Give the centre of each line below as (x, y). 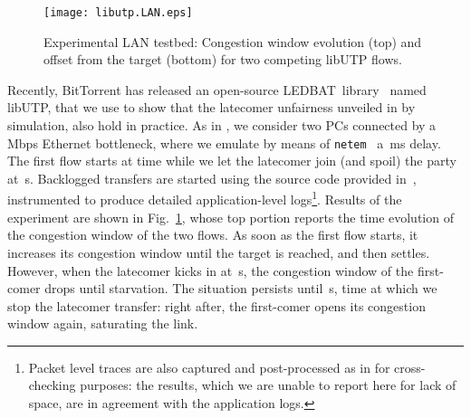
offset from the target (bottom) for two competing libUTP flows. (223, 59)
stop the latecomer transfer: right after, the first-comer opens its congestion (216, 305)
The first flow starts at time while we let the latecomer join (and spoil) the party (232, 161)
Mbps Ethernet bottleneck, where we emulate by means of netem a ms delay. (224, 142)
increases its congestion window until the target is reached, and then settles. (219, 252)
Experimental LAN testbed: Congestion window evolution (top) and (233, 41)
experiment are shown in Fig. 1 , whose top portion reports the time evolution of (231, 217)
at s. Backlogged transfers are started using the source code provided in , (212, 178)
